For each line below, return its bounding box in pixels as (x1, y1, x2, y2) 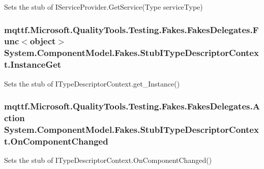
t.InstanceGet (4, 58, 62, 71)
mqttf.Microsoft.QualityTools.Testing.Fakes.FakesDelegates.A (4, 100, 260, 112)
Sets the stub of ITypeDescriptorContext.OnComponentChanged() (4, 155, 212, 165)
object (30, 35, 56, 47)
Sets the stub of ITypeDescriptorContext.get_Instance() (4, 78, 180, 89)
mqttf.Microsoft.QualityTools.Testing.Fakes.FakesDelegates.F (4, 23, 259, 36)
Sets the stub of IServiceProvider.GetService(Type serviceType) (4, 2, 203, 12)
